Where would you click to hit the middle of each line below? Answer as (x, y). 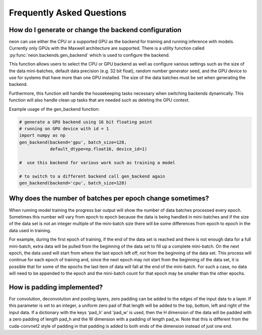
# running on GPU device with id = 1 (64, 128)
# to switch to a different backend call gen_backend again (92, 176)
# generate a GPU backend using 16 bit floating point (86, 122)
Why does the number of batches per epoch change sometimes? (109, 198)
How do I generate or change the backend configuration (95, 30)
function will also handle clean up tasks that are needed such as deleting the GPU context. (99, 100)
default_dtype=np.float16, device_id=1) (98, 149)
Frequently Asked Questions (68, 13)
